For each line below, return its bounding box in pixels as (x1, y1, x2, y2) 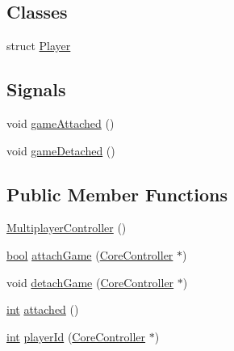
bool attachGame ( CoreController (6, 246, 173, 263)
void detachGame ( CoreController (6, 273, 174, 290)
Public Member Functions (6, 181, 228, 206)
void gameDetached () (6, 142, 115, 159)
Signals (6, 77, 66, 102)
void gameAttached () (6, 115, 115, 131)
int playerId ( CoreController (6, 328, 146, 345)
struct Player (6, 37, 71, 54)
